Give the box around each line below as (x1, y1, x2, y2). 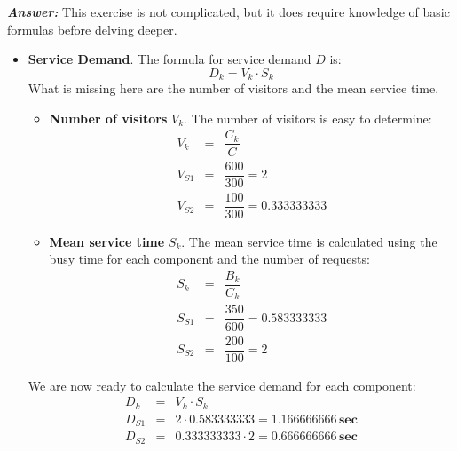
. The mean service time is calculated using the (181, 232, 437, 250)
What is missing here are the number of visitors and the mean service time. (28, 79, 439, 98)
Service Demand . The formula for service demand (28, 50, 311, 68)
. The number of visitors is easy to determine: (184, 108, 432, 127)
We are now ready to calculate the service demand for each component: (28, 376, 416, 394)
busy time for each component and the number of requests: (49, 249, 370, 268)
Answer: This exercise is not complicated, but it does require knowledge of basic (7, 3, 450, 20)
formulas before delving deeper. (7, 20, 177, 38)
